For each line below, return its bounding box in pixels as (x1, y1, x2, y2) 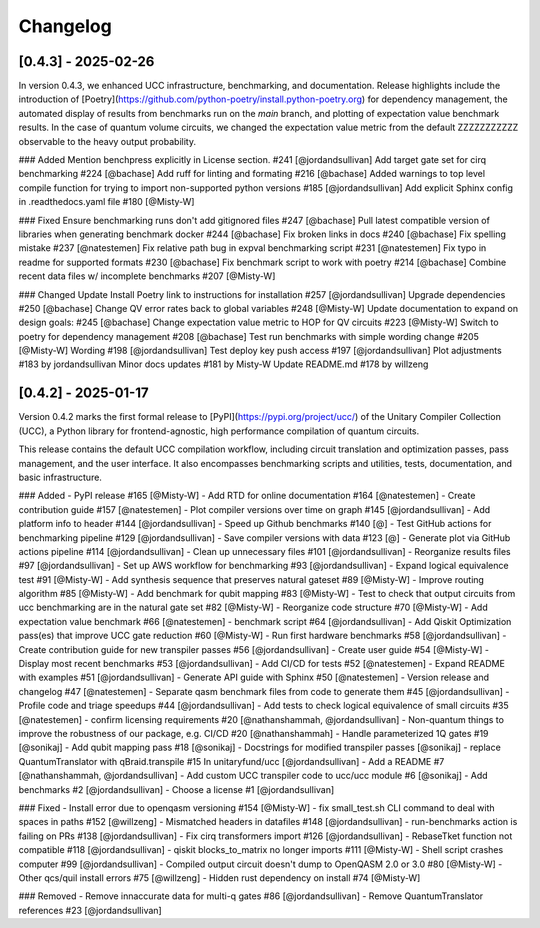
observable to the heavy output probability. (18, 135, 197, 147)
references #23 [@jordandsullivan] (18, 904, 162, 916)
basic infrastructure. (18, 471, 102, 483)
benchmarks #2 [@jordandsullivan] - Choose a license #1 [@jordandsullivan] (18, 783, 335, 795)
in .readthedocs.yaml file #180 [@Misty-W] (18, 196, 195, 208)
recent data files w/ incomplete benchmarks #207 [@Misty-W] (18, 270, 276, 282)
